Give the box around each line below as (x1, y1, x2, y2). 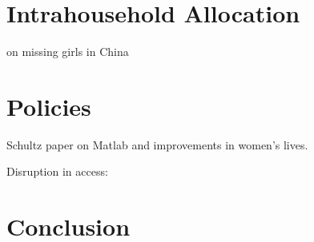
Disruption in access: (6, 163, 108, 180)
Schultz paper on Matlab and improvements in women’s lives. (6, 136, 308, 153)
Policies (6, 89, 91, 122)
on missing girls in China (6, 43, 129, 60)
